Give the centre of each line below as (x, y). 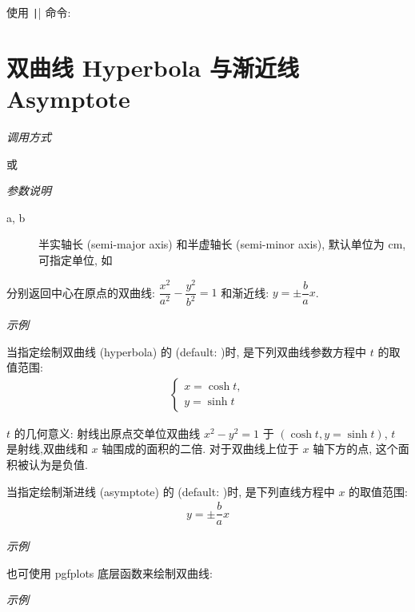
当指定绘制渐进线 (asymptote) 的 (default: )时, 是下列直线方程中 (171, 491)
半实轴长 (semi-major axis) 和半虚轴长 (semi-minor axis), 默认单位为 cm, (222, 244)
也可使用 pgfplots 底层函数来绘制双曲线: (110, 572)
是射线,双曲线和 (47, 449)
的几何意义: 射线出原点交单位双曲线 (107, 433)
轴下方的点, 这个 (355, 449)
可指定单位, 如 (76, 259)
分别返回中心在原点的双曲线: (81, 292)
